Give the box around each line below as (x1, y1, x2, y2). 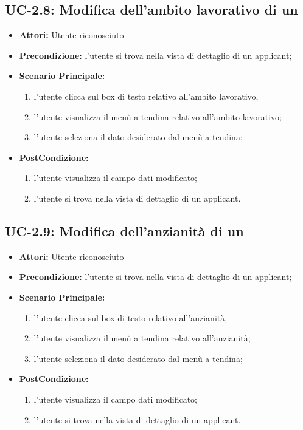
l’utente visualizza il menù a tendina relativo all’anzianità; (33, 332, 251, 344)
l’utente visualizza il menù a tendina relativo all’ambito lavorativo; (33, 110, 282, 123)
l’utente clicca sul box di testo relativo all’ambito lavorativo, (33, 89, 259, 102)
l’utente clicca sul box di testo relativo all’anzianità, (33, 311, 228, 324)
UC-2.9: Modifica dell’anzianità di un (5, 221, 244, 240)
